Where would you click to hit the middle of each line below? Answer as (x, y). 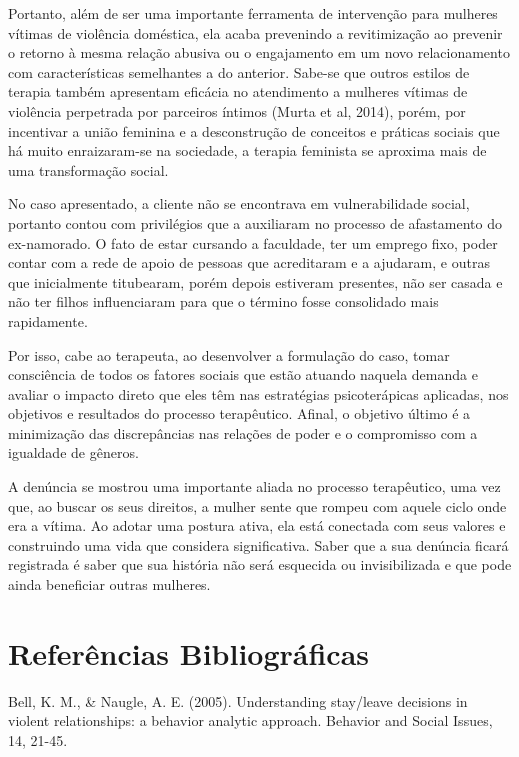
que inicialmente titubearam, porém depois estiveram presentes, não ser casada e (255, 281)
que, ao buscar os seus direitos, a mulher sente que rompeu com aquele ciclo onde (257, 505)
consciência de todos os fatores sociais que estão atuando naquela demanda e (243, 374)
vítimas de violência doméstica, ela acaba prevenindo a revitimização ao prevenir (255, 32)
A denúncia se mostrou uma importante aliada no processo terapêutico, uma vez (254, 486)
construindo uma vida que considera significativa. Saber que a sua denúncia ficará (258, 544)
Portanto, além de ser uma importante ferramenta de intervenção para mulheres (253, 13)
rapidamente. (48, 320)
